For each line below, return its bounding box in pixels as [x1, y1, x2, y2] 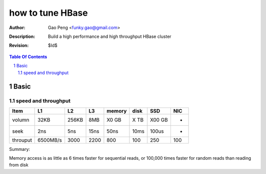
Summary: [9, 146, 31, 152]
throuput [12, 137, 32, 144]
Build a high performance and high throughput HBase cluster [48, 33, 172, 39]
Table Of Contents [9, 54, 47, 59]
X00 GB [150, 116, 168, 123]
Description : [9, 33, 35, 39]
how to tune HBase [9, 7, 88, 18]
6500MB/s [37, 137, 62, 144]
